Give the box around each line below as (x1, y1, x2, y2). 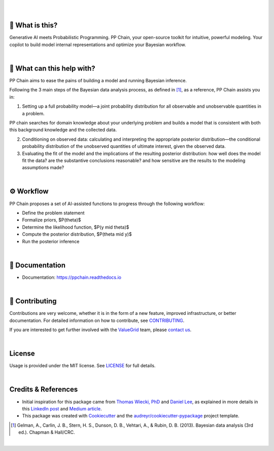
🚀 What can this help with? (9, 64, 96, 73)
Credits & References (9, 385, 78, 394)
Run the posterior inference (22, 238, 80, 244)
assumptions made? (22, 165, 64, 171)
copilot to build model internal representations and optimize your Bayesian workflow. (9, 41, 186, 48)
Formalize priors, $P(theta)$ (22, 217, 81, 223)
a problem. (22, 110, 45, 116)
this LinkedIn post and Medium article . (22, 405, 102, 411)
